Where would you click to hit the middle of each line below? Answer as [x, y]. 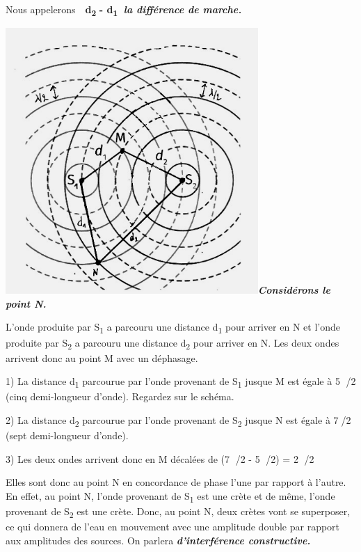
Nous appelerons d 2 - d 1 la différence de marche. [124, 10]
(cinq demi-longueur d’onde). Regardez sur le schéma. [120, 396]
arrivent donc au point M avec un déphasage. [102, 357]
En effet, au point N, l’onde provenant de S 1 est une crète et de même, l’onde [170, 496]
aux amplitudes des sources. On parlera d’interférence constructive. [158, 540]
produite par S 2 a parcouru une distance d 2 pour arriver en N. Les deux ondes [173, 343]
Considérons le [294, 290]
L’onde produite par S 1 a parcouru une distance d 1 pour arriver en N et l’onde [173, 328]
